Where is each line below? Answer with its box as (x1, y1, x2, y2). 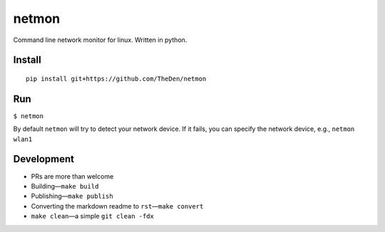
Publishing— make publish (31, 192, 113, 201)
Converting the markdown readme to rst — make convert (31, 201, 204, 210)
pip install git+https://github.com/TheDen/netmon (26, 75, 207, 83)
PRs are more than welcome (31, 172, 114, 181)
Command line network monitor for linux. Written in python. (13, 36, 188, 44)
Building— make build (31, 181, 99, 190)
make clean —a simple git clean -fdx (31, 212, 155, 221)
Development (13, 153, 75, 165)
